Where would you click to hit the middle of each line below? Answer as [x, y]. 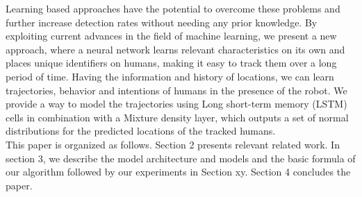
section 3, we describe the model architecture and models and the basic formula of [181, 158]
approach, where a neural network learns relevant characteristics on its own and [175, 49]
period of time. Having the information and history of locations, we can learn [170, 76]
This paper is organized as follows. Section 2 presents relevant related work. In [173, 144]
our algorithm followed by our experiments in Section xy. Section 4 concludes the [178, 172]
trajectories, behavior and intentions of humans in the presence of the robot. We [176, 90]
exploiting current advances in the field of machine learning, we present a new [171, 36]
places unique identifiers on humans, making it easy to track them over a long [171, 63]
